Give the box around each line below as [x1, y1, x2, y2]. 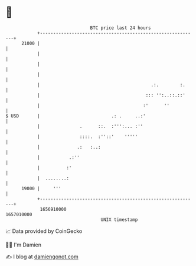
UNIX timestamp [100, 216, 138, 223]
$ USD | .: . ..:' [5, 113, 146, 119]
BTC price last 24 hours [90, 25, 151, 31]
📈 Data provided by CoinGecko [5, 227, 83, 235]
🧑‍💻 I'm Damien [5, 241, 42, 248]
